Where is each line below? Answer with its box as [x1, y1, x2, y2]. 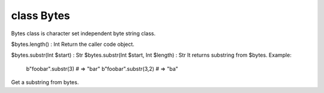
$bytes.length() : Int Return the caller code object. [11, 41, 135, 48]
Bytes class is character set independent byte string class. [11, 30, 156, 37]
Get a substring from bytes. [11, 79, 79, 86]
